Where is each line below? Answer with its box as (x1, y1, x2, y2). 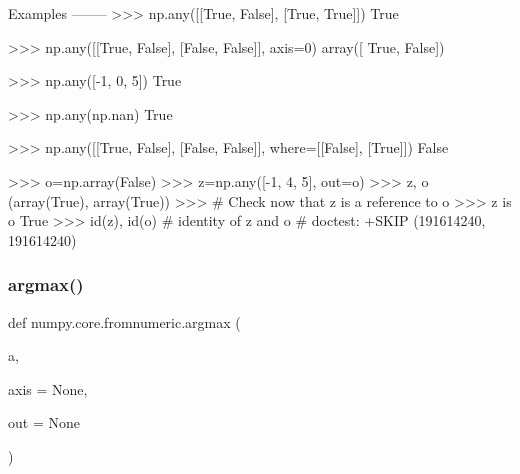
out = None (8, 412, 80, 433)
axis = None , (8, 378, 88, 399)
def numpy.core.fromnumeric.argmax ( (8, 311, 241, 332)
